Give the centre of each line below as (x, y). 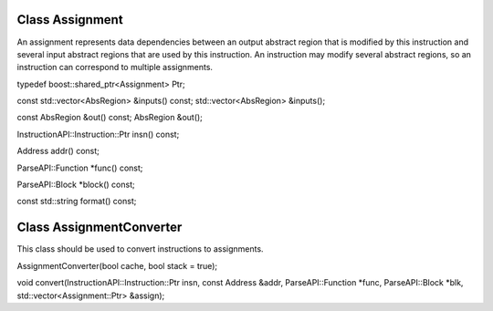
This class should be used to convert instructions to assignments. (140, 249)
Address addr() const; (58, 151)
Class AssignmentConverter (100, 228)
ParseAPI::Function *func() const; (80, 168)
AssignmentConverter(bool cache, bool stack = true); (117, 265)
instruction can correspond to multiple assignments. (115, 67)
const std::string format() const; (77, 202)
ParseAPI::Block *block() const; (76, 185)
